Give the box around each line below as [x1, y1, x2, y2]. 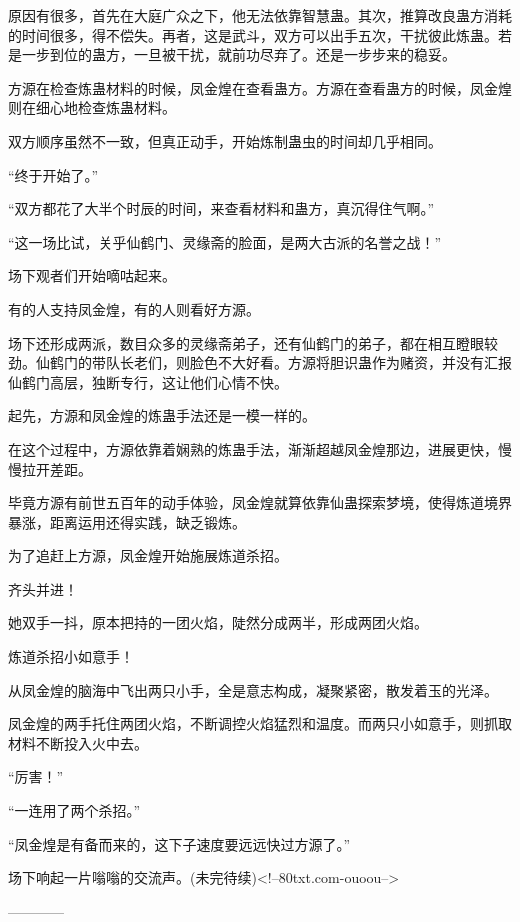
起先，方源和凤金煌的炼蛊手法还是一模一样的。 [8, 405, 316, 426]
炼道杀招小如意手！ [8, 646, 134, 667]
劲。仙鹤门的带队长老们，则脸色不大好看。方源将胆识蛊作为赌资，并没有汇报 [8, 352, 512, 373]
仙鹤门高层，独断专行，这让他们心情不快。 [8, 371, 288, 392]
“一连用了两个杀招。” [8, 800, 141, 821]
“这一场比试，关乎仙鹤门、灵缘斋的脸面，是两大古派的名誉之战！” [8, 231, 442, 252]
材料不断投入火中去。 [8, 732, 148, 753]
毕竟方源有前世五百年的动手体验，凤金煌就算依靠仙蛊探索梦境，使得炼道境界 [8, 492, 512, 513]
